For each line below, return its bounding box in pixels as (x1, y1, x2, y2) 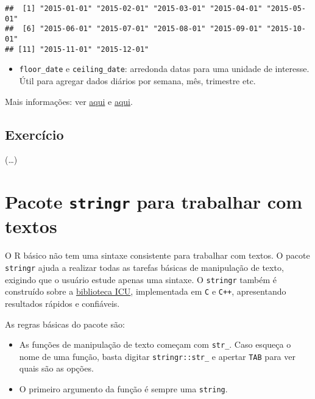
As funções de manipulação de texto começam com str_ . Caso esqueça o (19, 338, 291, 351)
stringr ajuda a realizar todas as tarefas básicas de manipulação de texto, (5, 261, 284, 273)
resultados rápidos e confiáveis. (5, 297, 120, 309)
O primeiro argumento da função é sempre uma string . (19, 383, 228, 395)
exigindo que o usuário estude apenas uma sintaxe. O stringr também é (5, 273, 277, 286)
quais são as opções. (19, 362, 94, 375)
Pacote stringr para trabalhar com (5, 189, 303, 214)
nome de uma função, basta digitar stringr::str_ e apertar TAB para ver (19, 350, 296, 362)
